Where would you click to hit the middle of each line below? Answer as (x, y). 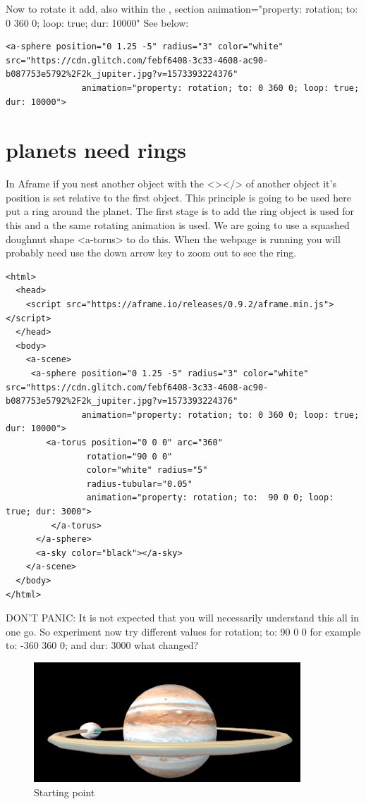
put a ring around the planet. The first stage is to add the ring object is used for (180, 211)
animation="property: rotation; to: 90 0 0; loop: (210, 498)
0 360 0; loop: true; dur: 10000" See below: (97, 22)
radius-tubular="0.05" (139, 484)
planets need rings (96, 150)
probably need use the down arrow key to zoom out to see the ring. (151, 253)
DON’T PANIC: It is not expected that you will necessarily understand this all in (182, 618)
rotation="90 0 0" (129, 456)
